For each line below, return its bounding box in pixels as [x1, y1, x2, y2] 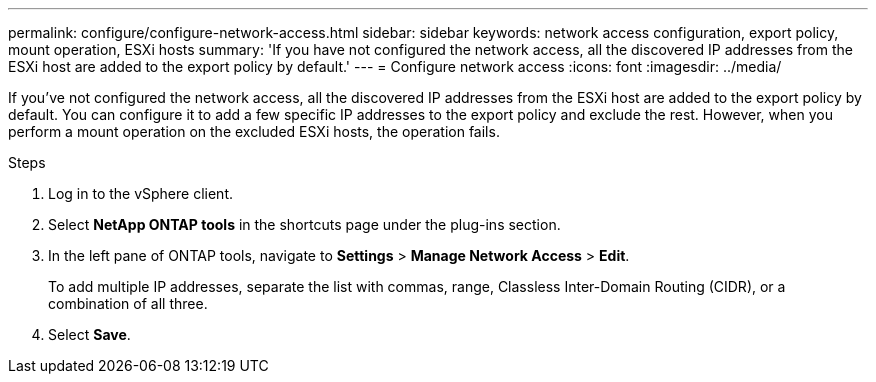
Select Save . [48, 326, 131, 343]
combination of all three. [48, 295, 208, 312]
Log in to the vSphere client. [48, 185, 233, 202]
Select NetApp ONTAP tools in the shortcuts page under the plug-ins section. [48, 216, 561, 233]
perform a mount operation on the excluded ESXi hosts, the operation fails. [8, 123, 500, 140]
